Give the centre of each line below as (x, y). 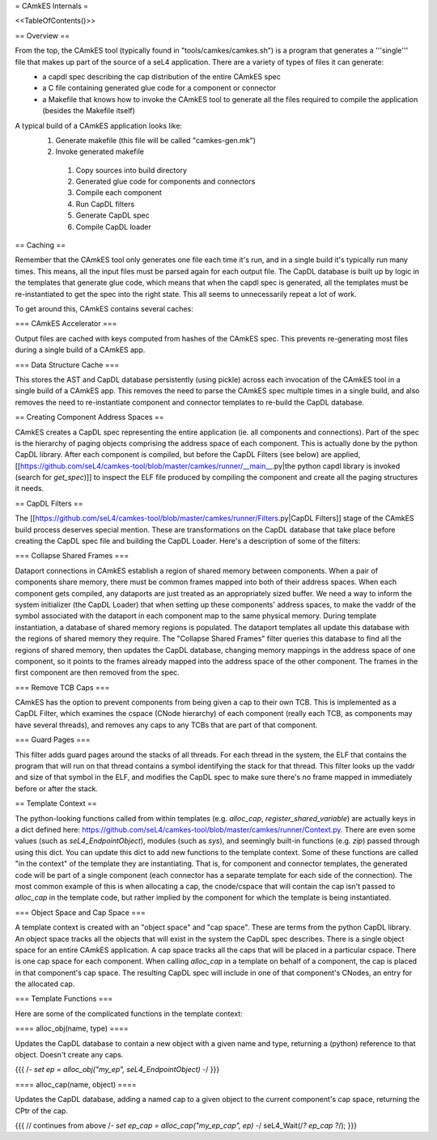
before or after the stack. (57, 788)
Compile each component (119, 193)
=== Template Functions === (64, 998)
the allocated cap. (45, 984)
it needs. (30, 489)
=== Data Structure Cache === (67, 365)
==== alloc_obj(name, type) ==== (72, 1028)
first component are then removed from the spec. (97, 672)
